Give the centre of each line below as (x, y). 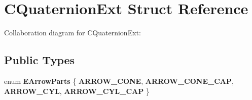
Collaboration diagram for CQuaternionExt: (73, 33)
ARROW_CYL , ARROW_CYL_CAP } (77, 91)
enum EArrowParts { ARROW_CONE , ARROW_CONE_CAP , (119, 81)
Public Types (40, 60)
